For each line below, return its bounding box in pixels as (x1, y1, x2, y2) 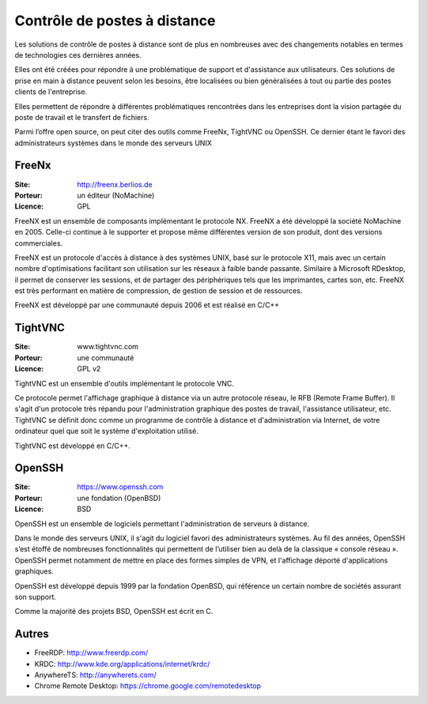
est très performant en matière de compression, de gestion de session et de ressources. (14, 286, 303, 296)
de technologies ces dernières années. (14, 50, 142, 59)
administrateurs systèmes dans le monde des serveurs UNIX (14, 138, 213, 148)
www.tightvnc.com (77, 342, 138, 352)
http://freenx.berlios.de (77, 179, 153, 189)
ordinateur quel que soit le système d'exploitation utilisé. (14, 427, 199, 436)
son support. (14, 592, 57, 601)
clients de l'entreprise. (14, 87, 88, 96)
